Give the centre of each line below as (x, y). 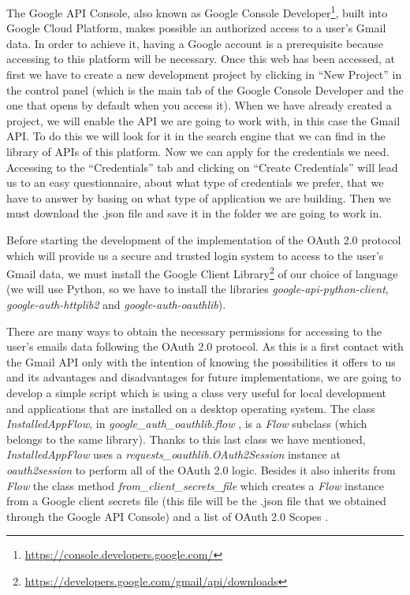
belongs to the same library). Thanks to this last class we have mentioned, (186, 439)
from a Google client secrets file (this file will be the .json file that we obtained (196, 501)
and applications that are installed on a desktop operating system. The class (191, 408)
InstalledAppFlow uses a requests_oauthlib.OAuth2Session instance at (173, 454)
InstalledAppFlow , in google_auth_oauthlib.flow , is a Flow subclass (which (187, 424)
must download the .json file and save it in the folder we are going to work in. (194, 213)
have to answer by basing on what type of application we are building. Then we (199, 197)
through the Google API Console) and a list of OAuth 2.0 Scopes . (168, 516)
